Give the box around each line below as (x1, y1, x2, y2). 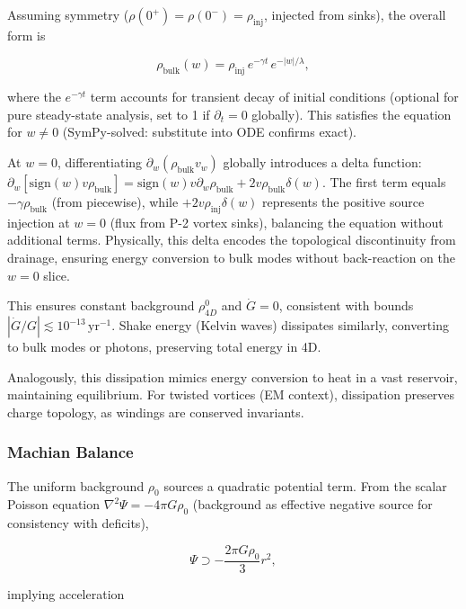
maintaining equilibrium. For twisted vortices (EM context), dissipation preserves (7, 385, 455, 404)
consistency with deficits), (7, 514, 149, 533)
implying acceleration (7, 584, 125, 603)
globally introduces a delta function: (223, 153, 422, 172)
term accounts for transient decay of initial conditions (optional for (90, 87, 459, 106)
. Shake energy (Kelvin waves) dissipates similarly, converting (111, 316, 449, 335)
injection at (7, 212, 70, 231)
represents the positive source (262, 193, 425, 211)
